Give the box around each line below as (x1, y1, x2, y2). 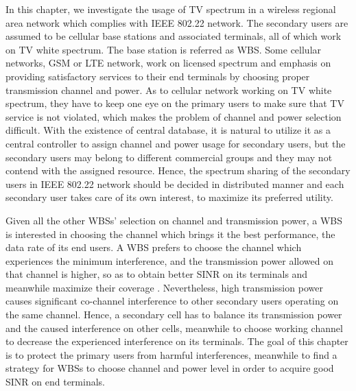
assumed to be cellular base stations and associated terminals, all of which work (5, 29, 342, 43)
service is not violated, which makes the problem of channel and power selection (5, 109, 342, 123)
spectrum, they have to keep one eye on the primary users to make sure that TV (5, 96, 344, 110)
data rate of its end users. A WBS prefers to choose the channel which (5, 240, 302, 254)
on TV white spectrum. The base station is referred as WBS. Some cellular (5, 42, 322, 56)
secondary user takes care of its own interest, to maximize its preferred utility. (5, 190, 333, 204)
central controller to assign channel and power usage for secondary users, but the (5, 136, 346, 150)
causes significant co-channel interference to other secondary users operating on (5, 294, 339, 308)
